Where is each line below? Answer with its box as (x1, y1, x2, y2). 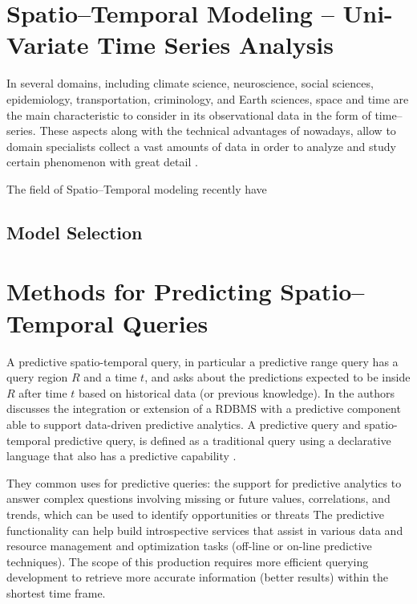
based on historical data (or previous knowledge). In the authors (79, 384, 395, 401)
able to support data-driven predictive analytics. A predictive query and (6, 415, 361, 432)
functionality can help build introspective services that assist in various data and (6, 521, 403, 538)
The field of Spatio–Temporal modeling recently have (6, 180, 267, 197)
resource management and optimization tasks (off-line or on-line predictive (6, 537, 372, 554)
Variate (6, 28, 89, 61)
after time (18, 384, 67, 401)
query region (6, 369, 68, 386)
